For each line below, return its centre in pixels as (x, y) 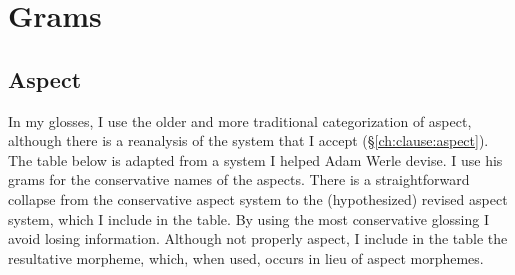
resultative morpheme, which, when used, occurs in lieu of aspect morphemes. (246, 257)
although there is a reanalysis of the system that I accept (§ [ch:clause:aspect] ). (248, 140)
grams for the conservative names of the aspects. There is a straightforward (239, 179)
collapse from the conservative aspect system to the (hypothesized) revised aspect (258, 198)
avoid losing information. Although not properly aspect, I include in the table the (258, 238)
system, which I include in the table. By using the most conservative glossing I (248, 218)
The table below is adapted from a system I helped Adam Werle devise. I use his (255, 159)
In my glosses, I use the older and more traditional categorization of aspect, (240, 120)
